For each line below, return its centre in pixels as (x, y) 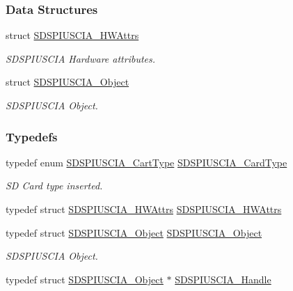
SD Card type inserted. (54, 186)
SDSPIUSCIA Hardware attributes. (81, 58)
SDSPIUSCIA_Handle (223, 279)
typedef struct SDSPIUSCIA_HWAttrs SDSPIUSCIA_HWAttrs (144, 209)
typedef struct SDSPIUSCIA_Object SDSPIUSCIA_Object (134, 232)
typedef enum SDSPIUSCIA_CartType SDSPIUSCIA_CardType (146, 162)
